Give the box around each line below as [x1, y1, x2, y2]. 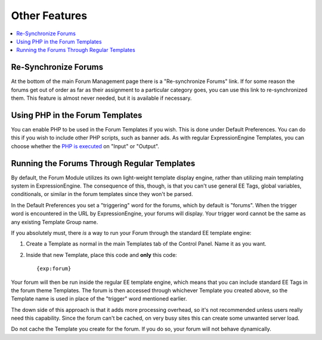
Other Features [11, 9, 88, 22]
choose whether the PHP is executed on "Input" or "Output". [11, 142, 159, 149]
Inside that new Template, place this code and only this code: [26, 251, 177, 258]
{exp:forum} [36, 265, 72, 272]
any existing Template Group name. [11, 218, 98, 225]
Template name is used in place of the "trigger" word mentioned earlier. [11, 295, 187, 302]
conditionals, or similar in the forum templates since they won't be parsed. [11, 191, 193, 198]
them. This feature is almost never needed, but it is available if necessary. [11, 94, 192, 102]
